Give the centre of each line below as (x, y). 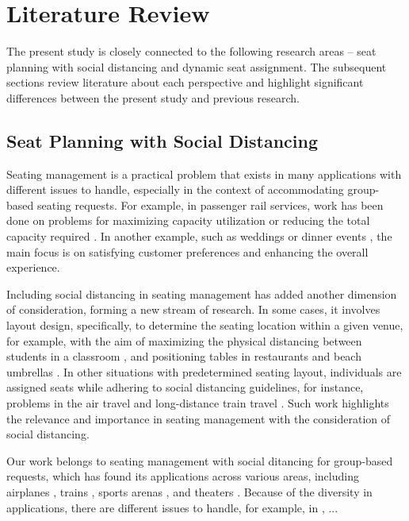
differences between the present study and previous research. (153, 97)
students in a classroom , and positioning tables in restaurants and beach (184, 356)
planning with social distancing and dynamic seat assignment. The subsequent (197, 66)
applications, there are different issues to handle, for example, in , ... (172, 507)
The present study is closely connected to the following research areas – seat (191, 51)
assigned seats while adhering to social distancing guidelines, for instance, (185, 387)
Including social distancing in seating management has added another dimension (202, 293)
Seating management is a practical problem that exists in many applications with (204, 174)
